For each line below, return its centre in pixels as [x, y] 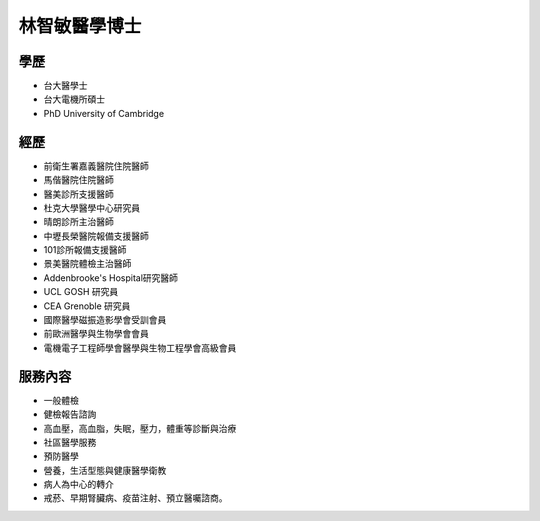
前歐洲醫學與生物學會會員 [96, 334]
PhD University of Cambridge [104, 113]
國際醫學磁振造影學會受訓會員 [105, 320]
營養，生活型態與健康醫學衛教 [105, 470]
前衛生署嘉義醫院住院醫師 [96, 166]
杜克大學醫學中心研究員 [91, 207]
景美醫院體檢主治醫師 [87, 264]
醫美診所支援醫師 [78, 194]
